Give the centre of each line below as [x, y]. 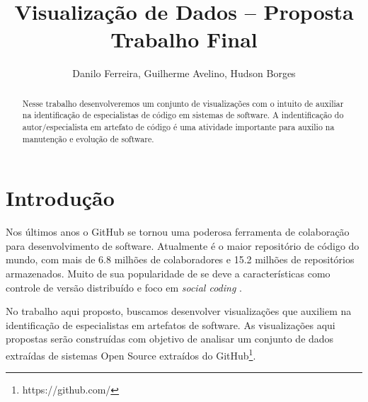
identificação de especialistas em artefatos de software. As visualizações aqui [171, 325]
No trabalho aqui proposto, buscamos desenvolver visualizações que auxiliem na [179, 311]
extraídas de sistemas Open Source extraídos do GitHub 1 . [131, 354]
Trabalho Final [184, 39]
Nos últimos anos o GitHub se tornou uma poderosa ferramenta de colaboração [178, 232]
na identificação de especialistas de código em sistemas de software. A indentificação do [183, 115]
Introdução [60, 198]
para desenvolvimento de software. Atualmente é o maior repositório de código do [183, 245]
